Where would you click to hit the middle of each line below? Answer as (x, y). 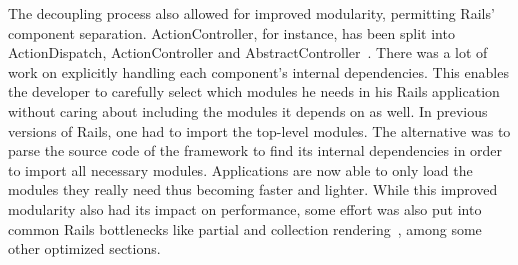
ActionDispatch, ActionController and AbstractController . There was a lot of (248, 52)
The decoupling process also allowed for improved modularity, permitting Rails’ (251, 13)
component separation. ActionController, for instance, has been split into (231, 32)
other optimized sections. (84, 248)
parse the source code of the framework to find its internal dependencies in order (255, 150)
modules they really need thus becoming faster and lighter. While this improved (253, 189)
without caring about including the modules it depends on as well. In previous (248, 110)
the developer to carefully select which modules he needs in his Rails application (254, 91)
